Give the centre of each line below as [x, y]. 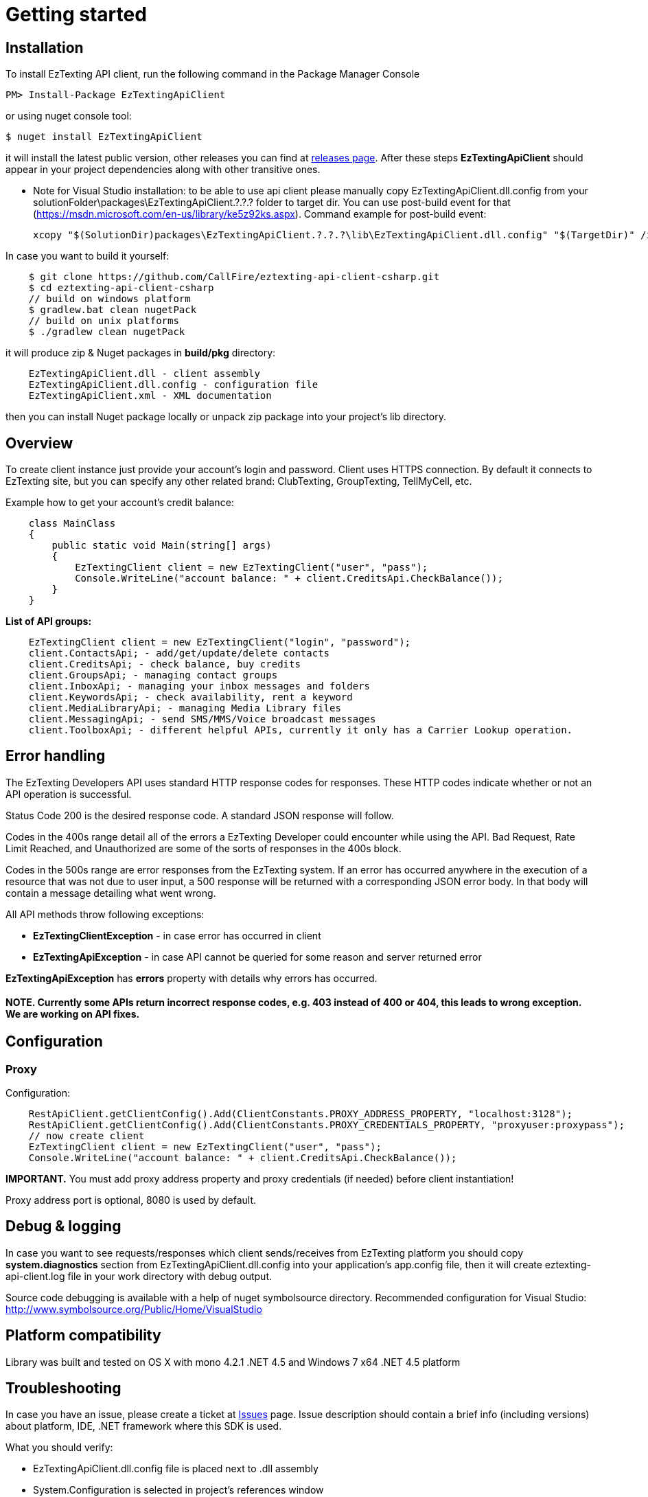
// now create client [86, 1135]
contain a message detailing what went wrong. [111, 893]
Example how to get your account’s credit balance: [120, 503]
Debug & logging [63, 1226]
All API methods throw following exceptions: [105, 914]
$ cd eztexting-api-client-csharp [121, 288]
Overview [39, 443]
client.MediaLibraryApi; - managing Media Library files [185, 708]
